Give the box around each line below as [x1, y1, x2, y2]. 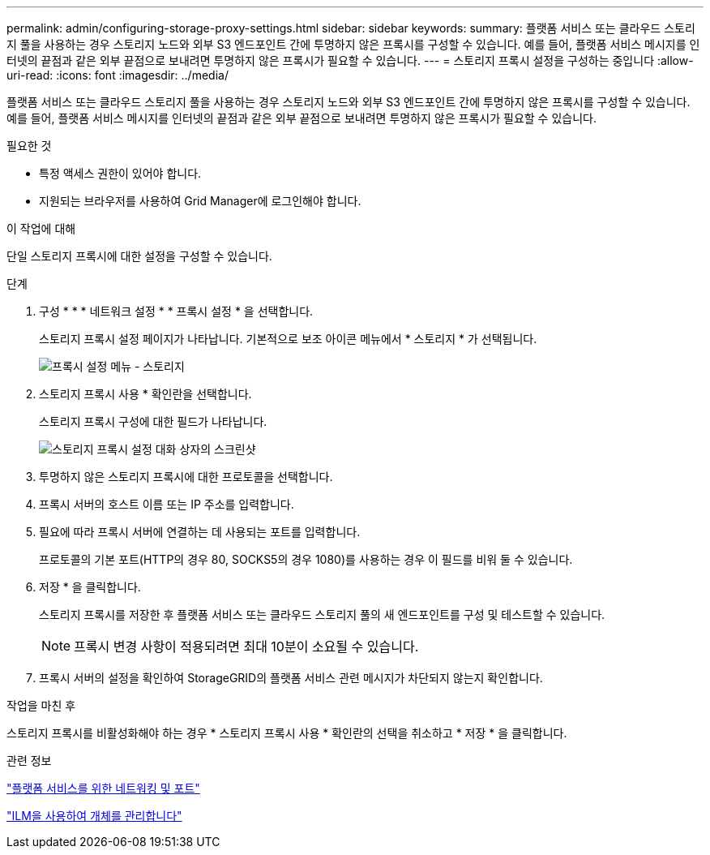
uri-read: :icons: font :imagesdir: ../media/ [6, 68, 229, 82]
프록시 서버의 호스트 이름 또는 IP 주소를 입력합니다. [39, 497, 294, 511]
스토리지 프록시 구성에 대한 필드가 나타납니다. [39, 415, 267, 428]
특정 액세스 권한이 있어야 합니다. [39, 166, 202, 180]
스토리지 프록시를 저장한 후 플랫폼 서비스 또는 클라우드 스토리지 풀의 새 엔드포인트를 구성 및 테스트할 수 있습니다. [39, 608, 605, 621]
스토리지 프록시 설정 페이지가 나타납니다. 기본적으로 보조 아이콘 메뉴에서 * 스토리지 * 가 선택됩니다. [39, 332, 537, 346]
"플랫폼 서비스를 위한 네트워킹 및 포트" [6, 781, 200, 795]
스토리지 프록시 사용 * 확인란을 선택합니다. [39, 387, 252, 401]
